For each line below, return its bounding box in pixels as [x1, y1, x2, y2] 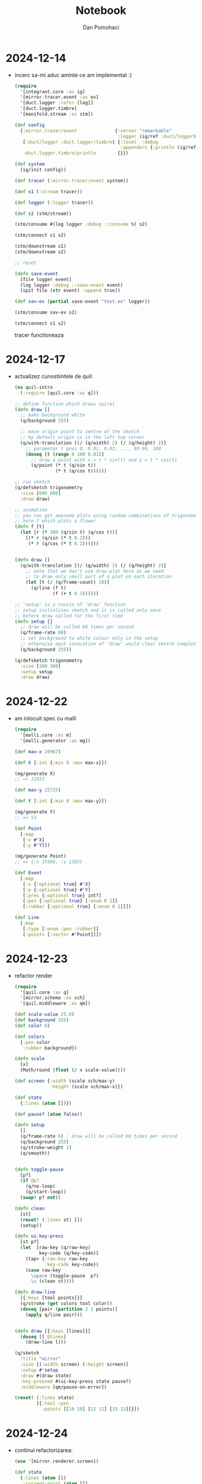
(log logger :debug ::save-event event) [20, 282, 123, 288]
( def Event [14, 870, 42, 876]
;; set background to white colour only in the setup [20, 635, 158, 642]
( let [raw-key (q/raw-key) [20, 1245, 91, 1251]
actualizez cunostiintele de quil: [14, 372, 93, 380]
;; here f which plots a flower [14, 518, 96, 524]
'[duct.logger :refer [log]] [20, 100, 94, 106]
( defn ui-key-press [14, 1233, 64, 1239]
